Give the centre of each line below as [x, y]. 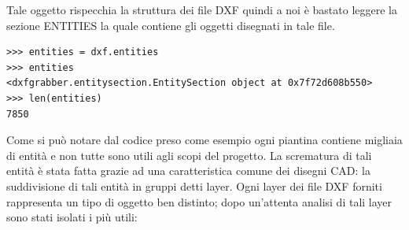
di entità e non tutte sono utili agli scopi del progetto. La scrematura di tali [189, 155]
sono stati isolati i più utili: [72, 217]
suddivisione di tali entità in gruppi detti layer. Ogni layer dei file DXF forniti [194, 185]
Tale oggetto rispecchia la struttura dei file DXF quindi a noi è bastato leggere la [202, 9]
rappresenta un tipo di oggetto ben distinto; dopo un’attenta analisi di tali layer [199, 201]
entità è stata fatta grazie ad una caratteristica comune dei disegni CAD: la [188, 171]
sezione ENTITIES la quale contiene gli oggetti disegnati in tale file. [171, 25]
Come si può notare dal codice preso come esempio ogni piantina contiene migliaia [204, 140]
